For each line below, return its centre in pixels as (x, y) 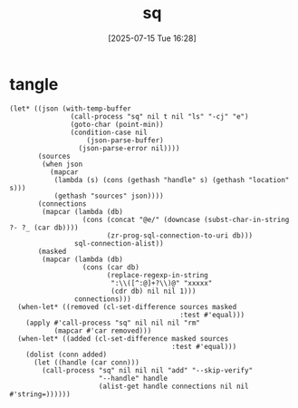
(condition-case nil (109, 132)
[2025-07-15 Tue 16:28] (152, 38)
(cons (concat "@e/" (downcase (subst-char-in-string (186, 219)
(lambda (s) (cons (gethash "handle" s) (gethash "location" (172, 180)
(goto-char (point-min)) (117, 124)
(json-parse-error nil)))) (129, 148)
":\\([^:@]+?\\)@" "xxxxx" (161, 283)
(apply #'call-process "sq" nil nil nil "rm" (113, 323)
